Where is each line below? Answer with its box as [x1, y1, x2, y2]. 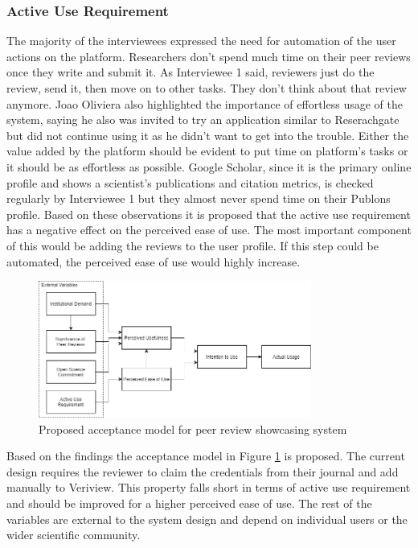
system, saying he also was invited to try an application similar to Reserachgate [6, 111, 400, 128]
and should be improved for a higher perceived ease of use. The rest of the [6, 494, 372, 511]
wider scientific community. [6, 526, 141, 543]
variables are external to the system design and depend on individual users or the [6, 510, 408, 527]
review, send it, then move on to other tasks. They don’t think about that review [6, 80, 407, 96]
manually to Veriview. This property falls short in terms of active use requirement [6, 479, 411, 496]
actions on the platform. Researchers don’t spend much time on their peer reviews [6, 47, 411, 64]
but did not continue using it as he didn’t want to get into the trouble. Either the [6, 126, 409, 143]
